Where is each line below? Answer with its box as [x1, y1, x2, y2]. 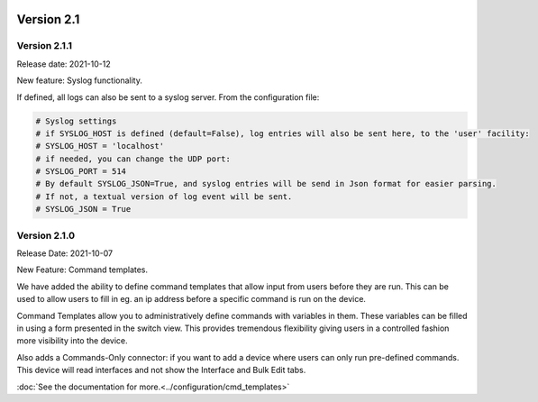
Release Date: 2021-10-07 [16, 248, 114, 259]
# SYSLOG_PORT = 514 [35, 167, 126, 177]
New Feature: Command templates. [16, 264, 149, 275]
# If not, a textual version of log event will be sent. [35, 191, 293, 202]
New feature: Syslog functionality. [16, 75, 143, 86]
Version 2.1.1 [16, 40, 72, 52]
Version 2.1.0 [16, 229, 76, 242]
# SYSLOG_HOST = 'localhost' [35, 141, 165, 151]
